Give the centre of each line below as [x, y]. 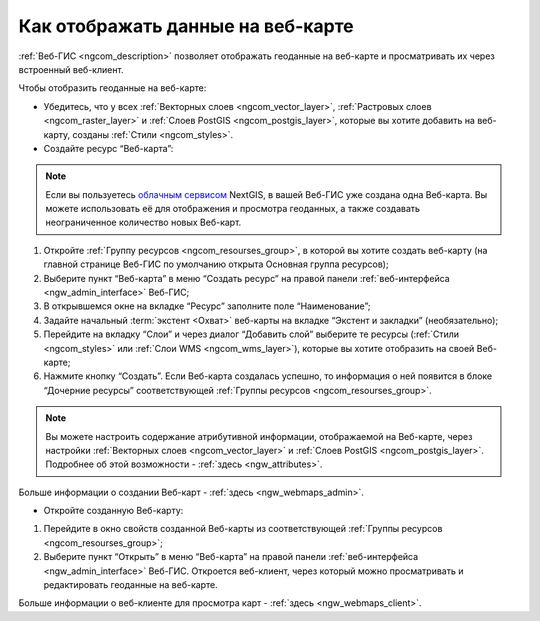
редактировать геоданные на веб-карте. [131, 585]
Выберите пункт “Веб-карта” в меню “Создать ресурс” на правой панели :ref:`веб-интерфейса [246, 278]
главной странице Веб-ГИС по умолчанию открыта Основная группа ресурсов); [216, 264]
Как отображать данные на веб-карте [186, 26]
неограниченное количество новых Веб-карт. [143, 222]
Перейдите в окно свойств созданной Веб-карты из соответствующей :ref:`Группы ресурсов [243, 529]
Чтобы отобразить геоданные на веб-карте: [112, 88]
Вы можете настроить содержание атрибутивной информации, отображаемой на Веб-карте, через [259, 436]
